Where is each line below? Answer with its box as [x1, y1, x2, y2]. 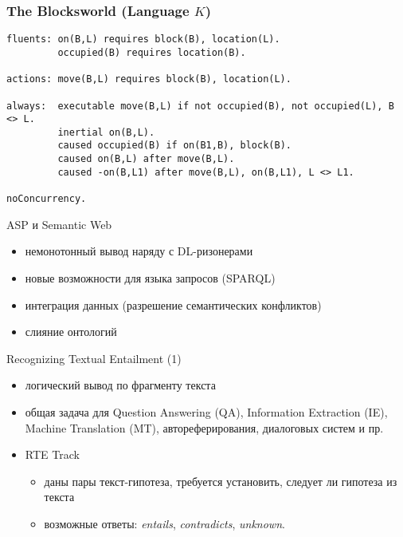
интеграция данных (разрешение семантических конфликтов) [25, 296, 322, 313]
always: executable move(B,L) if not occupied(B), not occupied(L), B [6, 100, 394, 112]
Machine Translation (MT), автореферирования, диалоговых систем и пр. [25, 419, 384, 436]
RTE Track [25, 446, 80, 463]
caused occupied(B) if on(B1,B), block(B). [57, 140, 291, 152]
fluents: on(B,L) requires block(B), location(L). [6, 34, 280, 45]
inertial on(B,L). [57, 126, 155, 138]
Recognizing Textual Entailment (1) [6, 349, 182, 366]
